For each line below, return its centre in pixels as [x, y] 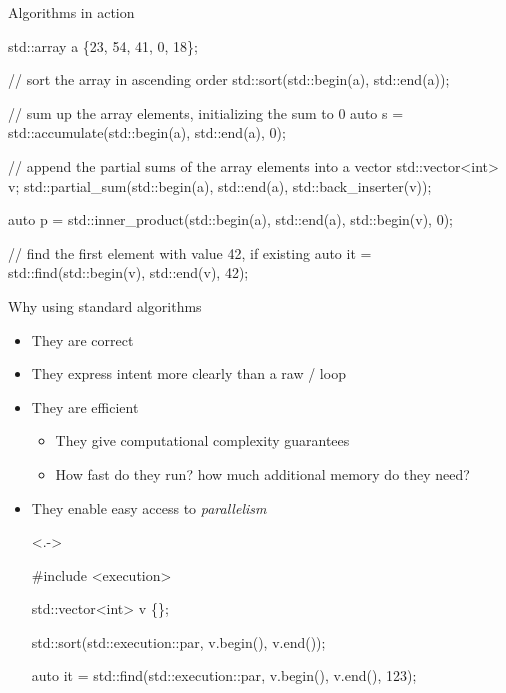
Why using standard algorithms [105, 305]
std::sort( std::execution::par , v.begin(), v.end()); [178, 641]
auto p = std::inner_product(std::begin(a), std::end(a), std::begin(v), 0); [231, 219]
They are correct [82, 339]
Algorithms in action [71, 12]
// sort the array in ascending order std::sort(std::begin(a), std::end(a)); [229, 79]
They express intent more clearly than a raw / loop [188, 373]
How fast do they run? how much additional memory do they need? [262, 473]
